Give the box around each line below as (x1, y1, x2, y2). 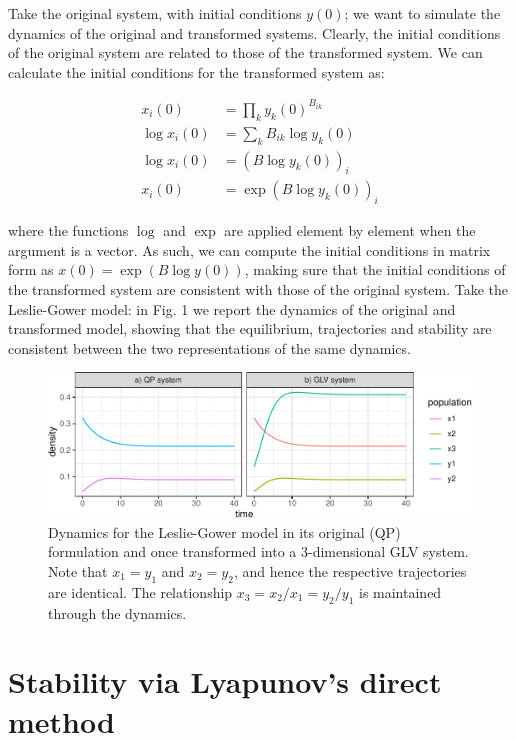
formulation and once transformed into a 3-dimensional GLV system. (48, 541, 469, 562)
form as (8, 259, 54, 280)
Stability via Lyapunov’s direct (8, 661, 442, 702)
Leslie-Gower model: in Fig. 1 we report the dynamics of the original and (8, 298, 456, 319)
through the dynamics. (48, 602, 187, 623)
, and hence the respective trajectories (233, 561, 467, 582)
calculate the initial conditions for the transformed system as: (8, 61, 385, 82)
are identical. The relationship (48, 581, 233, 602)
